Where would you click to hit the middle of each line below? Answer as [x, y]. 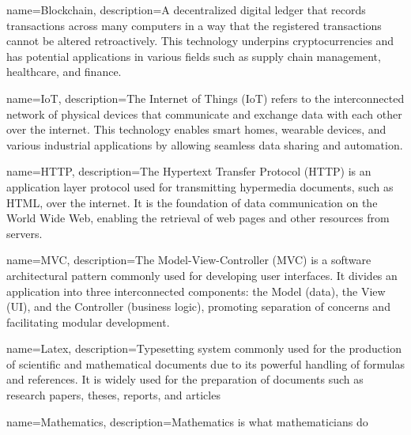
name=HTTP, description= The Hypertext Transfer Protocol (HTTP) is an [189, 171]
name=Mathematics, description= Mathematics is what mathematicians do [187, 421]
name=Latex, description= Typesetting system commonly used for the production [204, 348]
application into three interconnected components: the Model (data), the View [196, 291]
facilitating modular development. [88, 322]
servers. [25, 233]
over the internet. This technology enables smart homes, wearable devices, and [196, 129]
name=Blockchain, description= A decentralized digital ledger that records [186, 9]
